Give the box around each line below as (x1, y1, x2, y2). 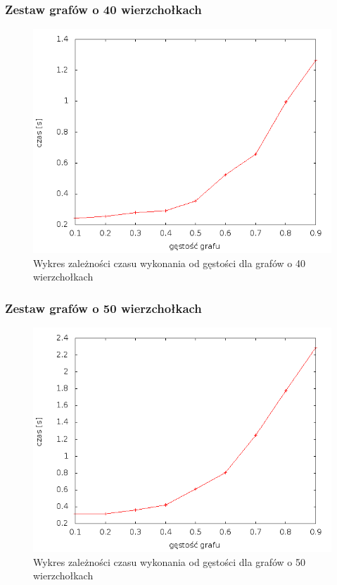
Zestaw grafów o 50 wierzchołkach (5, 299, 202, 316)
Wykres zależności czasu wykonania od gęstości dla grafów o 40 (33, 255, 305, 270)
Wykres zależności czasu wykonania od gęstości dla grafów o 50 (33, 554, 305, 569)
